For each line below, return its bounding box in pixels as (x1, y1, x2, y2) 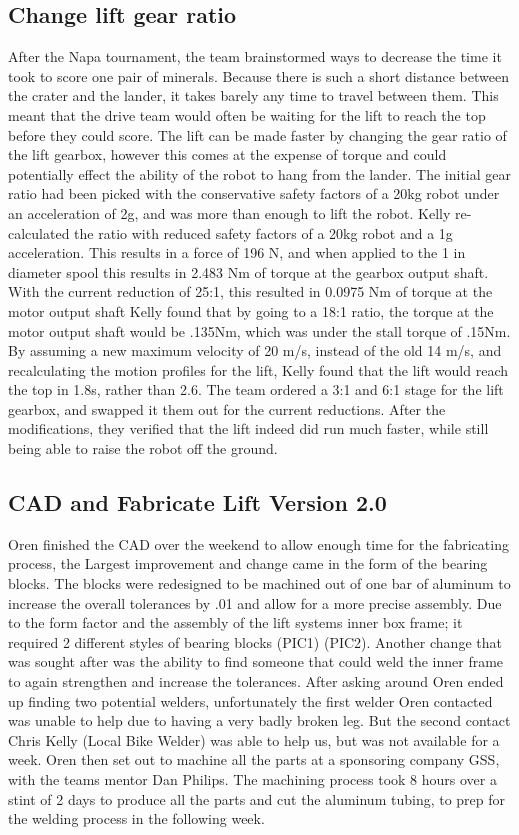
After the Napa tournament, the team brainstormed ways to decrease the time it (8, 46, 502, 67)
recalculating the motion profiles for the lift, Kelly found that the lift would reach (8, 359, 509, 380)
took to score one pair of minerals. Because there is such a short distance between (8, 65, 509, 86)
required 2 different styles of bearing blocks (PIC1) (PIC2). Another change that (8, 631, 502, 652)
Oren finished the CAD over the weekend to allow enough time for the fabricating (8, 533, 509, 554)
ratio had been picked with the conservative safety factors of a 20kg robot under (8, 183, 500, 204)
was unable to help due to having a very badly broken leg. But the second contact (8, 710, 511, 731)
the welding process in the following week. (8, 808, 265, 829)
